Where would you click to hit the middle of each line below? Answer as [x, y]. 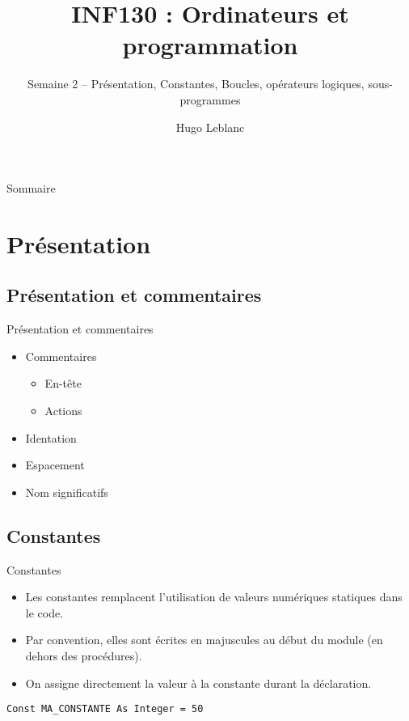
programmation [210, 45]
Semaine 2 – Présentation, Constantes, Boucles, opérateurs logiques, [196, 84]
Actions [63, 411]
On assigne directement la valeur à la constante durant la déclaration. [198, 683]
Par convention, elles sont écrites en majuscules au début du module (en [204, 640]
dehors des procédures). [84, 655]
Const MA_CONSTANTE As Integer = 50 [105, 709]
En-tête [63, 383]
